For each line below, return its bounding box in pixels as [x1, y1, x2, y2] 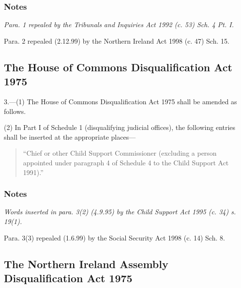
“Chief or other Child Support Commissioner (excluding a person [23, 148, 217, 158]
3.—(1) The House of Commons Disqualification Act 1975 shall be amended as [4, 96, 237, 106]
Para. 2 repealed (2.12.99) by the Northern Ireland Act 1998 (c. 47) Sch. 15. [4, 35, 229, 46]
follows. [4, 106, 26, 116]
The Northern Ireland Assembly [4, 256, 168, 271]
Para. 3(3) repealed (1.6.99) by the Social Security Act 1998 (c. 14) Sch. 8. [4, 232, 225, 242]
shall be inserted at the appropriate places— [4, 131, 136, 142]
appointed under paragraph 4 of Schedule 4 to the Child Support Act [23, 157, 229, 167]
